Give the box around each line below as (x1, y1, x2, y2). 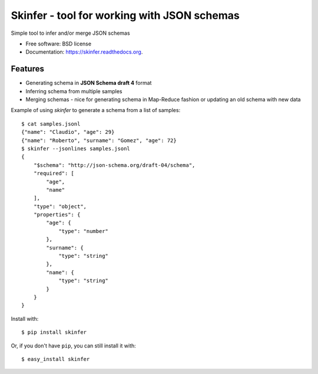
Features (11, 64, 44, 74)
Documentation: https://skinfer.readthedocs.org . (25, 48, 143, 55)
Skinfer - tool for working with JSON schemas (11, 9, 240, 22)
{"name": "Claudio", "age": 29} (21, 129, 115, 136)
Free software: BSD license (25, 40, 91, 47)
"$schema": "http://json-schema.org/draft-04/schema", (33, 162, 196, 168)
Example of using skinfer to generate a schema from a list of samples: (11, 107, 181, 114)
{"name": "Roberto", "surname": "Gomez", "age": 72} (21, 137, 177, 144)
